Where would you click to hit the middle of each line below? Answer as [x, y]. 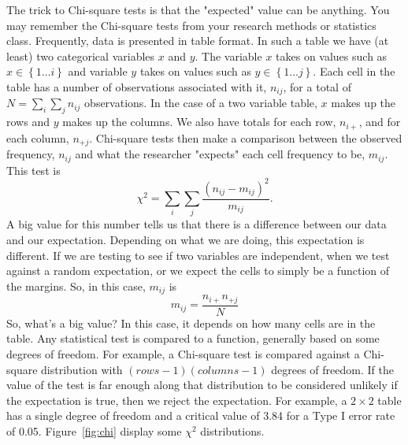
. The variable [228, 56]
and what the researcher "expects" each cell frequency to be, [220, 154]
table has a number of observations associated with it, [137, 86]
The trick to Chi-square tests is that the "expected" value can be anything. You [198, 9]
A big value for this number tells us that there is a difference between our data [197, 224]
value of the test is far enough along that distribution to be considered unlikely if [202, 385]
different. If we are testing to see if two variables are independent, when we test [198, 255]
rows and [28, 122]
